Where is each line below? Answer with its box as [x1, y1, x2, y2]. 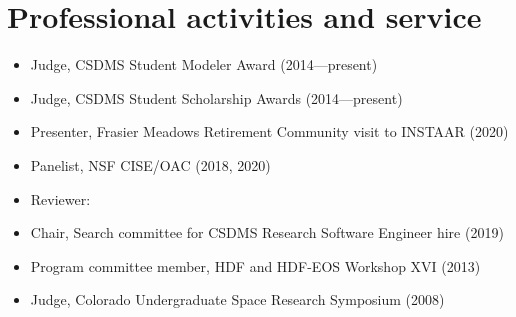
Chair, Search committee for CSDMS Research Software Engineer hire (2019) [30, 222, 504, 243]
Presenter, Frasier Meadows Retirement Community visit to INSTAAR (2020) [30, 121, 509, 142]
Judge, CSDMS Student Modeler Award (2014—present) [30, 54, 378, 75]
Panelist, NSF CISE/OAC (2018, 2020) [30, 154, 271, 175]
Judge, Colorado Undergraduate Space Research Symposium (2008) [30, 289, 445, 310]
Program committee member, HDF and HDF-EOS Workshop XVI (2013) [30, 255, 481, 276]
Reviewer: [30, 188, 91, 209]
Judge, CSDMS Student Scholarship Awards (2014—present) [30, 87, 403, 108]
